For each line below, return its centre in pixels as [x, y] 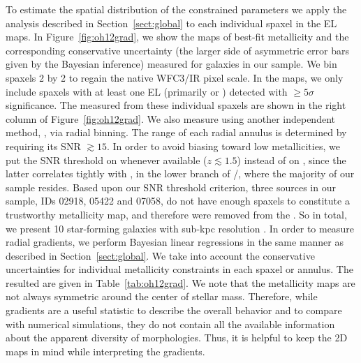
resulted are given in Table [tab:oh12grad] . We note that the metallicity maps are [180, 282]
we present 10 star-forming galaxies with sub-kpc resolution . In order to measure [180, 228]
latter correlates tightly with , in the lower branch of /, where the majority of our [180, 173]
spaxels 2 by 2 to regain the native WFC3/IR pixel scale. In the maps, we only [175, 77]
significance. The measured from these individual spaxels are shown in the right [176, 105]
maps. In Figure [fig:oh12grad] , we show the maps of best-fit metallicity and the [177, 37]
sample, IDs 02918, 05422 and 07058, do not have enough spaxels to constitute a [178, 201]
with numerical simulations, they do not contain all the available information [170, 324]
